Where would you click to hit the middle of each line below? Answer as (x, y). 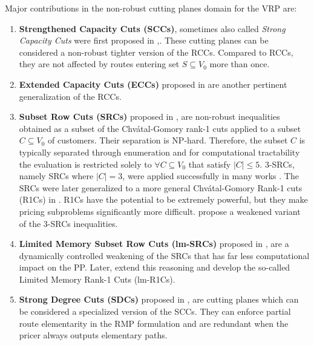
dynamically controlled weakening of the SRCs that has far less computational (164, 255)
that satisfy (210, 164)
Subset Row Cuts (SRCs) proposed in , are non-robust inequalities (149, 117)
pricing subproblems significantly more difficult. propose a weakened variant (160, 211)
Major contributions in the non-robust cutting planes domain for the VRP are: (151, 8)
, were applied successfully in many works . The (211, 176)
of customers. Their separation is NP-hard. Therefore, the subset (168, 140)
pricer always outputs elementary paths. (93, 335)
